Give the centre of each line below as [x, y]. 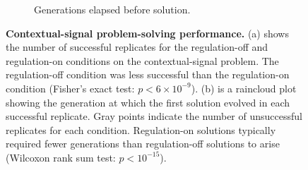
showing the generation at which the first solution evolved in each [148, 102]
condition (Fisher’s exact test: [70, 88]
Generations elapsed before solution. [112, 9]
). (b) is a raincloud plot [244, 88]
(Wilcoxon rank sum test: [61, 157]
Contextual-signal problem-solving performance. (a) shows [147, 33]
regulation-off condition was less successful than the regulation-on [148, 74]
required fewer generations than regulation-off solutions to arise [143, 144]
